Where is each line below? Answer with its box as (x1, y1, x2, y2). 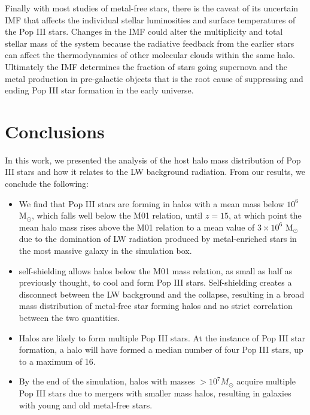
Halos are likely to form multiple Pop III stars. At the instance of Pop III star (19, 331, 305, 344)
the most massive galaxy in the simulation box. (19, 244, 192, 257)
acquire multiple (236, 375, 296, 387)
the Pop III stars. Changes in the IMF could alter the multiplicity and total (5, 25, 283, 38)
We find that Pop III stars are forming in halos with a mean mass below (19, 197, 284, 210)
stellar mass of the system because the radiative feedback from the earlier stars (5, 37, 294, 49)
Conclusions (5, 119, 105, 143)
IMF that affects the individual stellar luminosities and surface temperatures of (5, 13, 296, 26)
